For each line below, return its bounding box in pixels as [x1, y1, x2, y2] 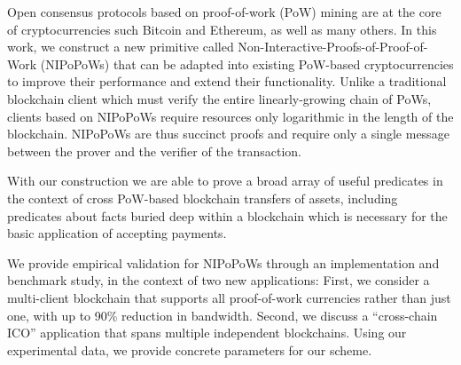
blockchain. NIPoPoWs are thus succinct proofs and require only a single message [7, 124, 449, 143]
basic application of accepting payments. [7, 224, 227, 242]
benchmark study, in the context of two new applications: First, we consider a [7, 271, 430, 290]
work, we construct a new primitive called [7, 37, 234, 56]
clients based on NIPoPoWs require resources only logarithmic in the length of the [7, 107, 454, 125]
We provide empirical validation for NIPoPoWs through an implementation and [7, 253, 440, 272]
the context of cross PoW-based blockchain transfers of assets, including [7, 188, 398, 207]
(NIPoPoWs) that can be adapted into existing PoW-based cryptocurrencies [40, 54, 454, 73]
